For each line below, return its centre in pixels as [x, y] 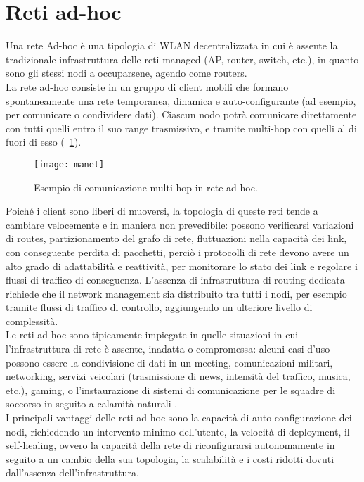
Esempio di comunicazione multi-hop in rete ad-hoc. [146, 187]
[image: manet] [69, 164]
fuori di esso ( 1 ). [44, 142]
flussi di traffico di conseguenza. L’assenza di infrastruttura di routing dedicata [175, 280]
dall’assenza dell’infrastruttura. [72, 473]
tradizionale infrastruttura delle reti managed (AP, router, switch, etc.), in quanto [182, 59]
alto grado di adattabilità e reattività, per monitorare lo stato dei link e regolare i [182, 266]
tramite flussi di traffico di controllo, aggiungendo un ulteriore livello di [159, 307]
